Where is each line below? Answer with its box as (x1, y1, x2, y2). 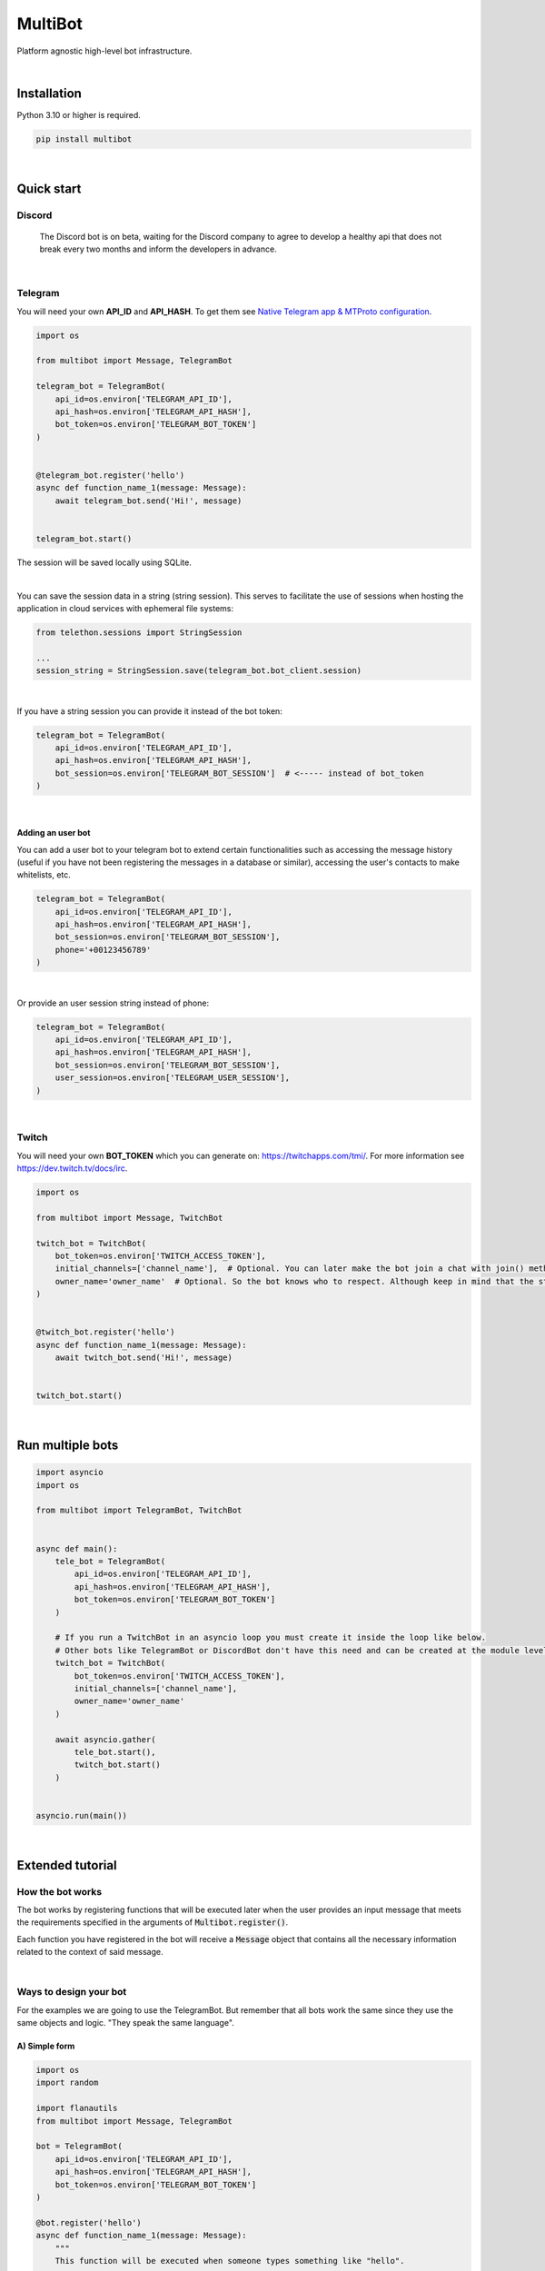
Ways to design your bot (16, 1986, 127, 1998)
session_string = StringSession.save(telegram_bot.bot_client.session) (35, 666, 362, 676)
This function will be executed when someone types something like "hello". (54, 2256, 405, 2266)
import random (35, 2078, 99, 2088)
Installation (16, 85, 82, 101)
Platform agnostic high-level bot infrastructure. (16, 45, 193, 56)
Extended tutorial (16, 1858, 117, 1873)
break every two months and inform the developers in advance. (39, 243, 277, 254)
